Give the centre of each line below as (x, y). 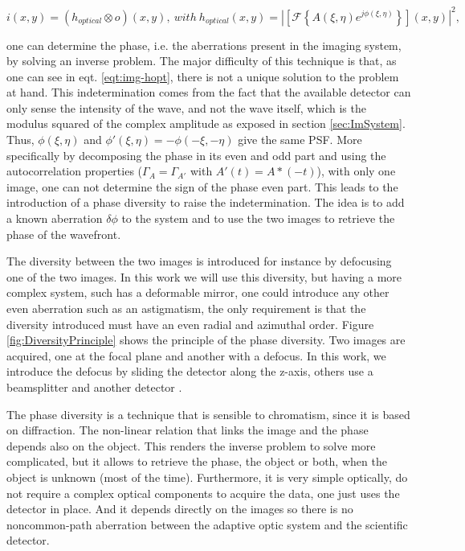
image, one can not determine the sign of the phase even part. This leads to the (202, 186)
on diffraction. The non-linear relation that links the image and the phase (188, 430)
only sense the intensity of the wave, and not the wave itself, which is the (186, 107)
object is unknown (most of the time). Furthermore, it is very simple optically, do (207, 477)
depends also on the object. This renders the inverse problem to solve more (191, 445)
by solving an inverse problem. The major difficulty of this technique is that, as (202, 61)
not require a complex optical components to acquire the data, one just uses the (203, 493)
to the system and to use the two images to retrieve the (258, 218)
